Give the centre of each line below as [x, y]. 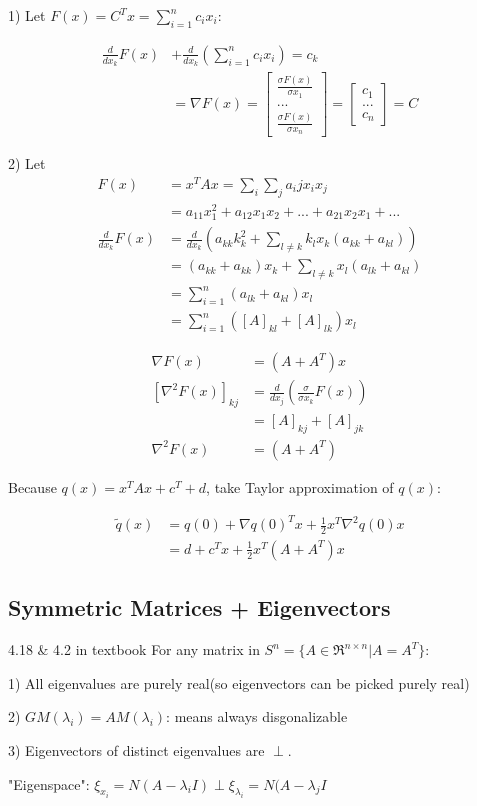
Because [32, 486]
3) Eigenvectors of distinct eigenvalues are [136, 749]
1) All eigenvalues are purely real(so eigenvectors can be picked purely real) [239, 682]
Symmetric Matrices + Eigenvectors [199, 607]
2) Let [27, 163]
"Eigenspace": [49, 783]
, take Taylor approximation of [300, 486]
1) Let [27, 15]
